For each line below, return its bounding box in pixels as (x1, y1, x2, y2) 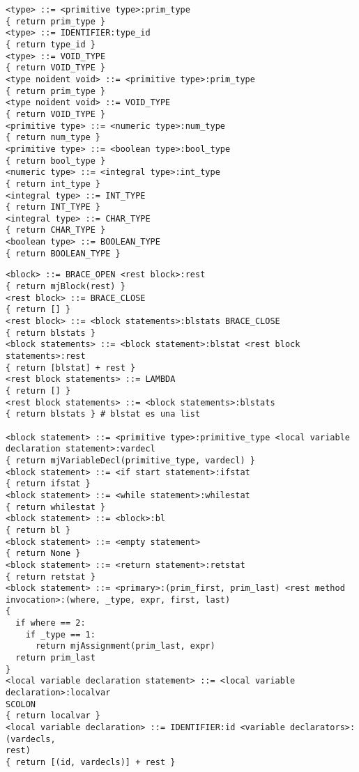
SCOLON (6, 699, 36, 709)
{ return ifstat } (6, 479, 91, 489)
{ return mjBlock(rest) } (6, 281, 125, 292)
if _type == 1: (25, 629, 96, 640)
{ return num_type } (6, 132, 101, 143)
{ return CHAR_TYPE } (6, 225, 106, 236)
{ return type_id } (6, 39, 96, 49)
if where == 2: (15, 618, 86, 628)
